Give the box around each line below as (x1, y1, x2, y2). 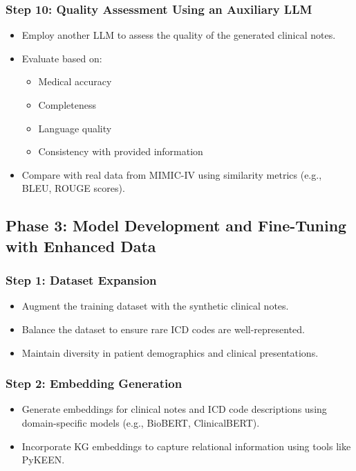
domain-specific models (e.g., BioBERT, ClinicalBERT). (21, 415, 260, 429)
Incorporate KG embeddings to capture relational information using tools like (21, 438, 351, 453)
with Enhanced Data (6, 235, 156, 256)
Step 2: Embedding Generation (6, 375, 182, 392)
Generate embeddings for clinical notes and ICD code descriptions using (21, 402, 327, 416)
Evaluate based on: (21, 51, 102, 65)
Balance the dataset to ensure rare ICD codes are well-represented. (21, 321, 305, 336)
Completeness (38, 98, 96, 112)
